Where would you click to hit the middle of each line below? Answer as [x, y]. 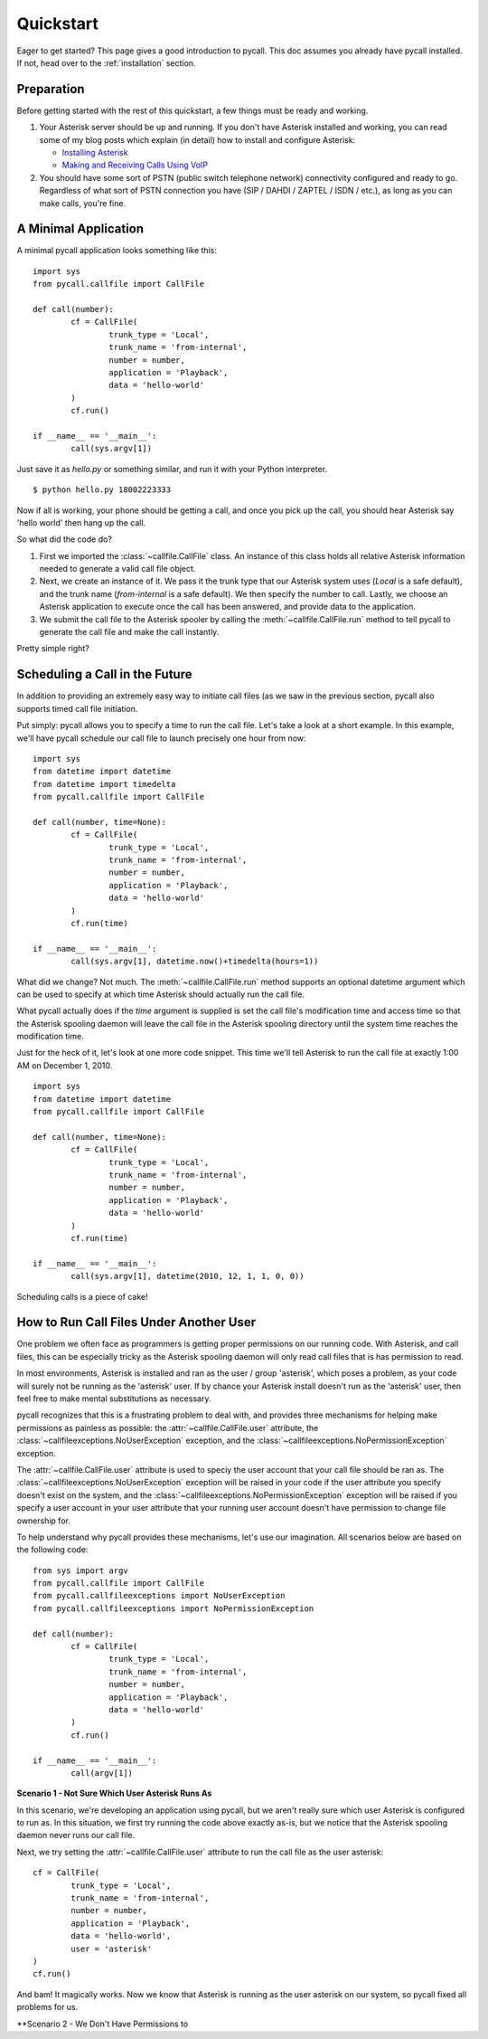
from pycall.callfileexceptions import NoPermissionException [174, 1608]
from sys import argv [80, 1570]
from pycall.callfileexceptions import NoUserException [159, 1596]
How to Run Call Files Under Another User [136, 1322]
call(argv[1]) [102, 1773]
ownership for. [44, 1521]
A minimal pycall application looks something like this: [117, 251]
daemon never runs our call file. [76, 1835]
